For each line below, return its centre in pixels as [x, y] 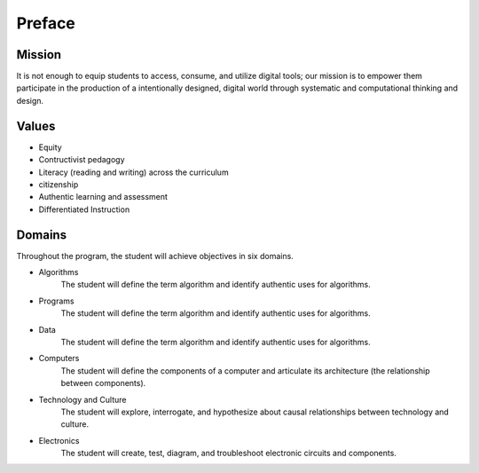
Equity [50, 147]
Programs [56, 301]
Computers [59, 359]
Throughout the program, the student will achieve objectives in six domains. [155, 256]
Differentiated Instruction [84, 209]
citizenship [59, 184]
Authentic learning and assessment [103, 197]
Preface [46, 23]
